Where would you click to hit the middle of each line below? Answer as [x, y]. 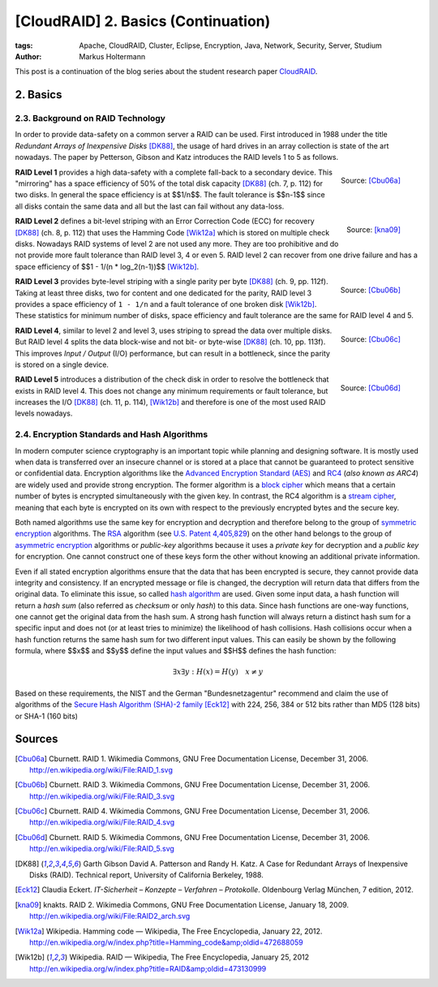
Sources [36, 739]
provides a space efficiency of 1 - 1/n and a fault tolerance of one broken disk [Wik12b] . [166, 304]
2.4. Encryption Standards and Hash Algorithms [112, 434]
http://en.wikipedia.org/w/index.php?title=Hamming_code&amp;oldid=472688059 [166, 942]
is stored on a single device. [62, 364]
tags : [24, 45]
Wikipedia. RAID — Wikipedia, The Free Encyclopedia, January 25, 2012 [189, 957]
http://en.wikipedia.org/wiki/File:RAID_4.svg [102, 822]
